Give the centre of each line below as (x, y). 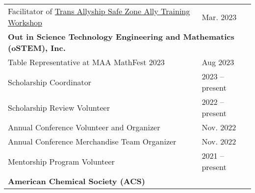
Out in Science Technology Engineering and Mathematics (121, 36)
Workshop (25, 22)
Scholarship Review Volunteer (59, 107)
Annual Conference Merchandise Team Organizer (92, 141)
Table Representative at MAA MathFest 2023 (86, 62)
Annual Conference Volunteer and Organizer (84, 127)
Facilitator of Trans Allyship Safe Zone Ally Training (99, 11)
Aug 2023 (218, 62)
